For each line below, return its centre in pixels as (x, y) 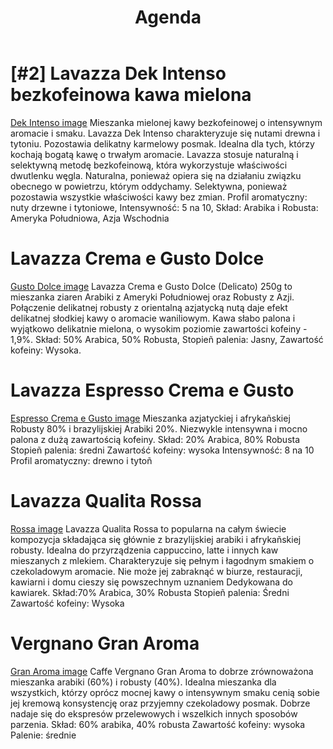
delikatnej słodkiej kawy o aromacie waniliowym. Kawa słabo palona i (153, 318)
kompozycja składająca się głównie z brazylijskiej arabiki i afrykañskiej (156, 539)
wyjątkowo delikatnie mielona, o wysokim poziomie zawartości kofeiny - (159, 328)
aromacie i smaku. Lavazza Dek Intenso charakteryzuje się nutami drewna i (165, 133)
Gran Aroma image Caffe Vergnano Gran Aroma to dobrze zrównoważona (162, 671)
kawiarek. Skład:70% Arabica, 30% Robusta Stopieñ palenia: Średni (150, 592)
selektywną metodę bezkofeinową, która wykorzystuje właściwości (149, 165)
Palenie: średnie (43, 735)
